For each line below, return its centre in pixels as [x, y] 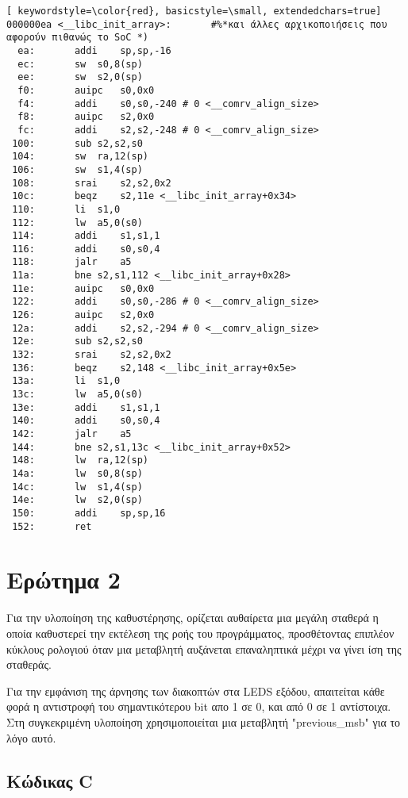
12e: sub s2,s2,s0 [77, 341]
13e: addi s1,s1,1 [86, 407]
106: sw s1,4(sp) [77, 169]
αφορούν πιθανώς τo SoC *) [77, 38]
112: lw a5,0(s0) [77, 223]
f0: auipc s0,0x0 [86, 90]
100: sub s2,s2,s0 [77, 143]
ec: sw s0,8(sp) [80, 64]
